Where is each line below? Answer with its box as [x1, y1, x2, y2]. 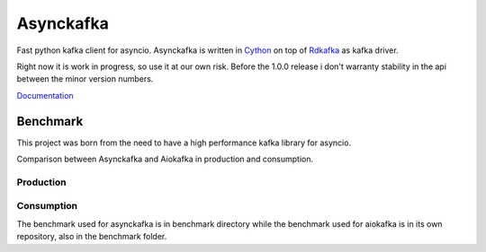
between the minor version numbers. [16, 74, 154, 84]
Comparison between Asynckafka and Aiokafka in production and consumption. [16, 153, 314, 165]
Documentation [16, 90, 74, 100]
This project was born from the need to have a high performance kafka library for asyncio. [16, 137, 351, 148]
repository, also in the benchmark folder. [16, 231, 167, 242]
